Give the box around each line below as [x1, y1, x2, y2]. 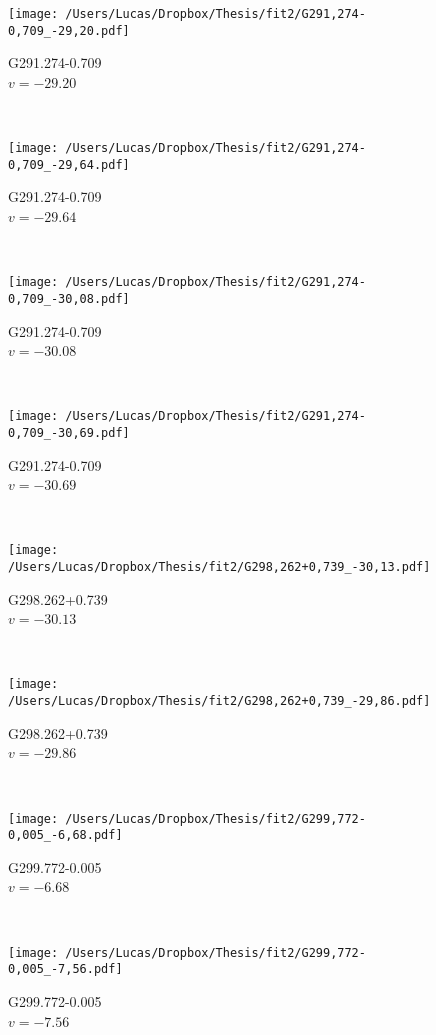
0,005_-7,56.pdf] [8, 962, 123, 977]
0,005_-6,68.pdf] [8, 828, 123, 843]
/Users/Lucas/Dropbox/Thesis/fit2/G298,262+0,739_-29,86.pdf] [8, 694, 431, 709]
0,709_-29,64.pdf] [8, 157, 130, 172]
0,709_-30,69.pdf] [8, 425, 130, 440]
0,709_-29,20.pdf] [8, 23, 130, 38]
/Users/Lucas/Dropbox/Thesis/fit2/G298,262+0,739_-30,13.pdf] [8, 560, 431, 575]
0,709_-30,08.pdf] [8, 291, 130, 306]
